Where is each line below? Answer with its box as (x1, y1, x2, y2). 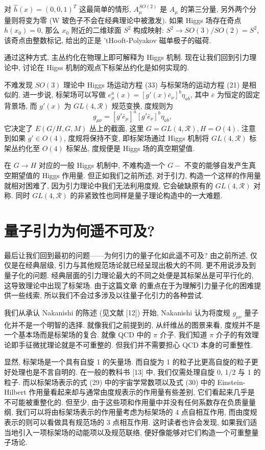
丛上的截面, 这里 (89, 122, 144, 133)
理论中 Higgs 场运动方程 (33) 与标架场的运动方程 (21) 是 (63, 79, 249, 90)
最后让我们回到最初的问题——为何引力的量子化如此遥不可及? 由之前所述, (4, 249, 248, 260)
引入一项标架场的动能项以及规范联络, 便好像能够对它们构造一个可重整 (18, 426, 252, 437)
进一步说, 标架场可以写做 (22, 89, 106, 100)
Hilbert (4, 387, 27, 397)
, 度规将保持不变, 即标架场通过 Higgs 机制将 (63, 133, 209, 143)
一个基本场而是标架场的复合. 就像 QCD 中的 (4, 329, 151, 340)
